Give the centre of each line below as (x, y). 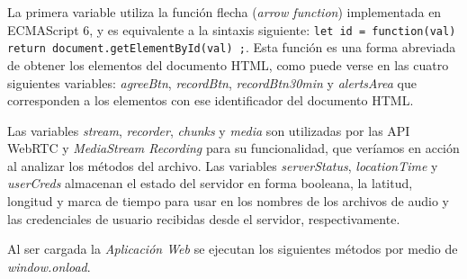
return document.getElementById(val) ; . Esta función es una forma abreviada (232, 47)
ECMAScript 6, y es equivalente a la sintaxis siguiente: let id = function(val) (232, 29)
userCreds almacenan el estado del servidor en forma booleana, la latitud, (210, 183)
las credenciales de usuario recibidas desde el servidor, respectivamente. (204, 218)
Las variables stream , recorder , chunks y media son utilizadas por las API (209, 130)
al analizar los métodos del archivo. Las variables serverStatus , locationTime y (223, 165)
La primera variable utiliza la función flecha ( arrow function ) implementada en (225, 12)
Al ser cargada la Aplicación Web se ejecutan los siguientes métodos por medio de (233, 249)
